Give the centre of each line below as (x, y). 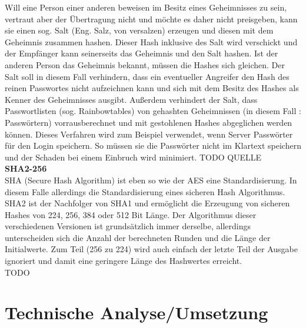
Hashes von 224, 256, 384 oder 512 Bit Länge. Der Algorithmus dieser (131, 214)
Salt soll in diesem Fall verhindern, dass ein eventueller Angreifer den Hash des (147, 76)
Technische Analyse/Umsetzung (137, 312)
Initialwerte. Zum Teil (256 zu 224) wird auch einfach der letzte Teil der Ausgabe (151, 249)
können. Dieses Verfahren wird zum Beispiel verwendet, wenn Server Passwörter (149, 134)
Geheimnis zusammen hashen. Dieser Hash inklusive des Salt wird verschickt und (151, 41)
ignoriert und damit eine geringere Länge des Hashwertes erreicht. (124, 261)
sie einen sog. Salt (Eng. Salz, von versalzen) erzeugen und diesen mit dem (139, 30)
